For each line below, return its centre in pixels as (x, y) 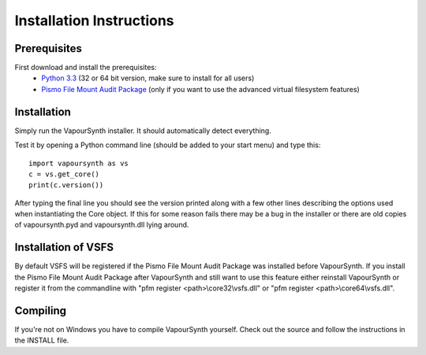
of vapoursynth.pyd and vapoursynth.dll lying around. (102, 225)
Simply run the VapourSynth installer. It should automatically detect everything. (143, 131)
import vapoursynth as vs (79, 163)
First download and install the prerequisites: (86, 68)
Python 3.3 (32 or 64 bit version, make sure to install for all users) (148, 78)
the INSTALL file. (42, 340)
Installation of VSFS (64, 248)
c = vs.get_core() (64, 174)
